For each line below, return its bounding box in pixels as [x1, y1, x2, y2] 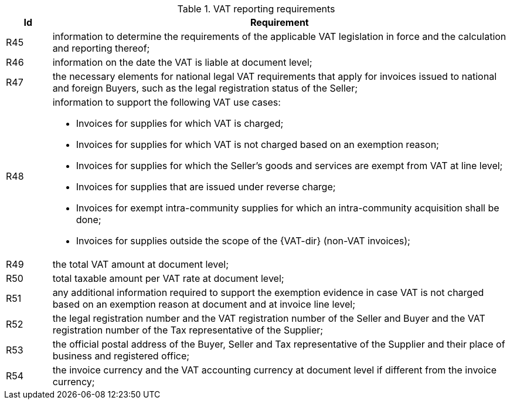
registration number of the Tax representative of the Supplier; [52, 324, 324, 336]
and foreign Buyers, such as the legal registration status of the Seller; [52, 82, 358, 94]
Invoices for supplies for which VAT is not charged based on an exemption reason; [76, 139, 439, 150]
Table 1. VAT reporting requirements [177, 3, 335, 15]
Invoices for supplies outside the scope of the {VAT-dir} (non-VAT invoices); [76, 235, 410, 247]
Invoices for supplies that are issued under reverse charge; [76, 181, 336, 193]
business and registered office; [52, 350, 190, 362]
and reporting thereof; [52, 42, 150, 54]
